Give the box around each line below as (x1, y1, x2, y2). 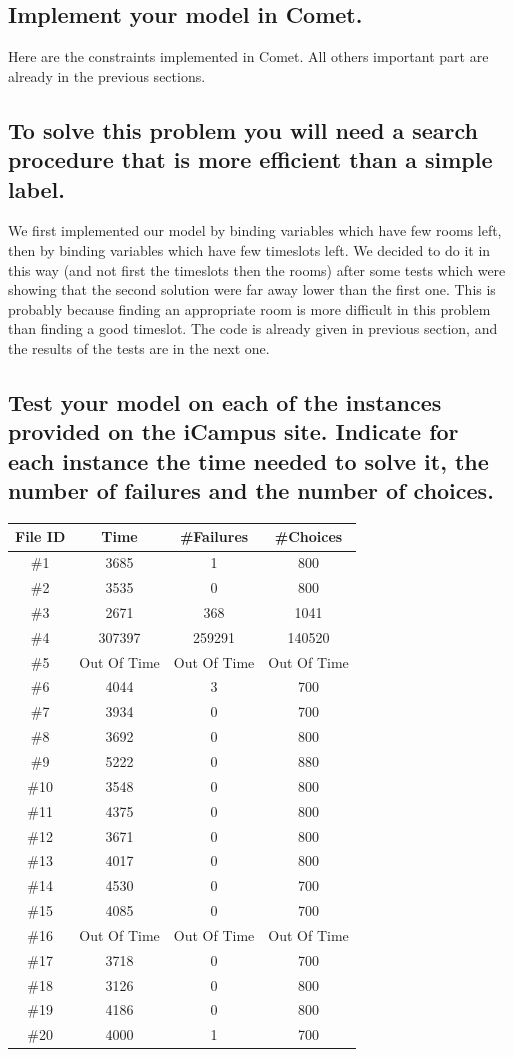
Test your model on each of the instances (8, 386, 442, 417)
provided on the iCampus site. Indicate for (8, 416, 459, 447)
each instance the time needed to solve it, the (8, 445, 489, 476)
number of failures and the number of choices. (8, 475, 494, 506)
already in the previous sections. (8, 65, 206, 86)
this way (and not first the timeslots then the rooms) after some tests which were (8, 259, 506, 280)
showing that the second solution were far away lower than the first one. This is (8, 279, 496, 300)
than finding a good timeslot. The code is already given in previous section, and (8, 318, 498, 339)
